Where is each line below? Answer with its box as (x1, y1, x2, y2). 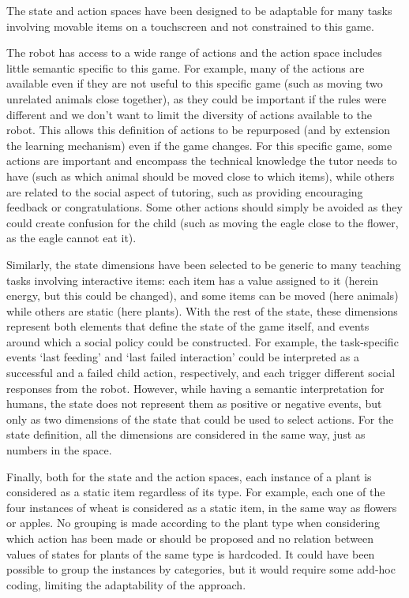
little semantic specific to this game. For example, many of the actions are (6, 59, 365, 76)
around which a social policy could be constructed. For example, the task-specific (6, 333, 399, 349)
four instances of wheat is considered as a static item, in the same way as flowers (6, 499, 397, 515)
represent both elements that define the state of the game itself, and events (6, 318, 370, 335)
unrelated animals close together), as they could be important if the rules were (6, 90, 387, 107)
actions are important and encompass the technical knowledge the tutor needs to (6, 152, 397, 169)
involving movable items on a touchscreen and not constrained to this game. (6, 17, 374, 34)
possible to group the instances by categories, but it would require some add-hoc (6, 561, 396, 577)
